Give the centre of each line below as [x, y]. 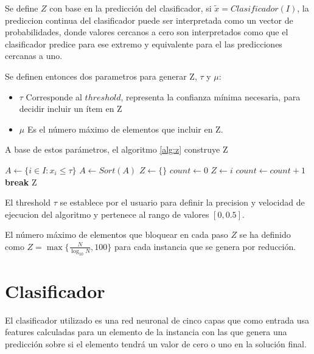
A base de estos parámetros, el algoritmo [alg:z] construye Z [117, 149]
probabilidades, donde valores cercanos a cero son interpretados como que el [147, 32]
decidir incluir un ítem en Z [71, 109]
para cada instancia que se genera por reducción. [205, 246]
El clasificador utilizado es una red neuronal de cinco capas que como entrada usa [157, 320]
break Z [21, 182]
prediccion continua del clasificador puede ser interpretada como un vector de [149, 20]
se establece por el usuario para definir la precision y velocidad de [182, 202]
